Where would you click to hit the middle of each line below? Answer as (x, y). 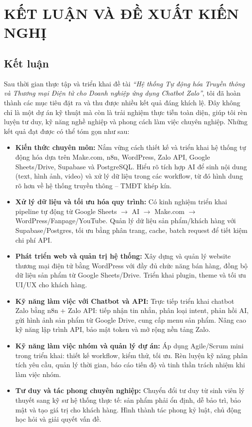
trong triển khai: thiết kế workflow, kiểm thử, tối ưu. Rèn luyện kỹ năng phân (132, 355)
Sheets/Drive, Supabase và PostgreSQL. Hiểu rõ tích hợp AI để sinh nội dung (131, 166)
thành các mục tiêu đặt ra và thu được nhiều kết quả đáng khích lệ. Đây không (122, 102)
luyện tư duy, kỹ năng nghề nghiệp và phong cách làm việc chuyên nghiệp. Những (126, 122)
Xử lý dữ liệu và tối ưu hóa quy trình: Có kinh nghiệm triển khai (121, 202)
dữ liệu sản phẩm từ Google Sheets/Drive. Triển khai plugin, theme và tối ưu (131, 275)
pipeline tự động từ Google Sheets (66, 211)
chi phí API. (34, 239)
